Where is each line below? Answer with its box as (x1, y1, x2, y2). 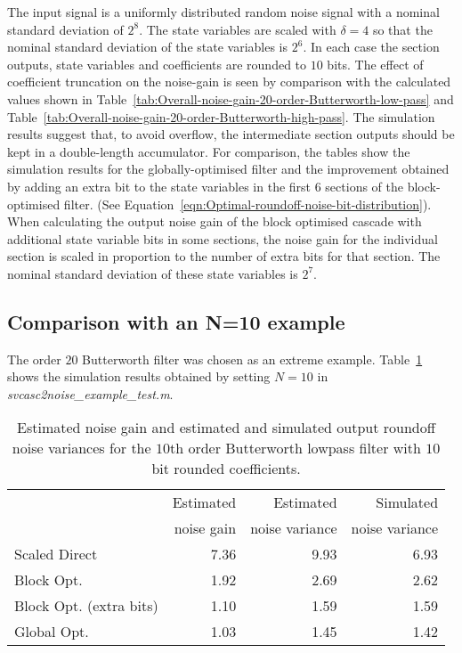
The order (7, 349, 61, 368)
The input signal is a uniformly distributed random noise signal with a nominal (7, 3, 440, 20)
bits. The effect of (327, 54, 424, 73)
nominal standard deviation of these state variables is (7, 264, 298, 282)
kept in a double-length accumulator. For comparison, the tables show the (7, 142, 410, 160)
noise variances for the (12, 437, 151, 459)
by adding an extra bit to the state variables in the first (7, 176, 312, 195)
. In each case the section (303, 37, 440, 56)
